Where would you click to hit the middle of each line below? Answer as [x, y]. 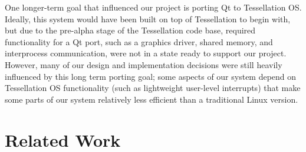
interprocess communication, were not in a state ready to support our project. [146, 53]
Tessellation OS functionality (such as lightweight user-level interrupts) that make [153, 88]
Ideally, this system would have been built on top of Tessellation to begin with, [148, 18]
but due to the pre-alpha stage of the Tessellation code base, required [130, 30]
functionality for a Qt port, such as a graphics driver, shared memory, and [139, 41]
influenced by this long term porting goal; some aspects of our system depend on [151, 76]
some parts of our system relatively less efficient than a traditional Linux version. [152, 99]
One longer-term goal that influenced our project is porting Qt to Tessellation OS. [153, 7]
